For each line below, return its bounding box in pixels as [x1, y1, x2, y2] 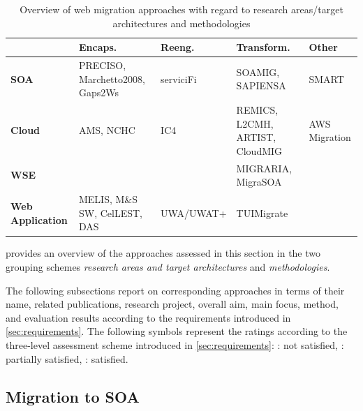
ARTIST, [236, 130, 276, 144]
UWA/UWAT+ [161, 205, 227, 220]
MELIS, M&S [78, 192, 138, 207]
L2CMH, [236, 116, 274, 130]
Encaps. [78, 40, 117, 54]
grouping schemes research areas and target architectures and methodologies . [6, 260, 330, 274]
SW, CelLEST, [78, 205, 142, 220]
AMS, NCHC [78, 123, 135, 137]
